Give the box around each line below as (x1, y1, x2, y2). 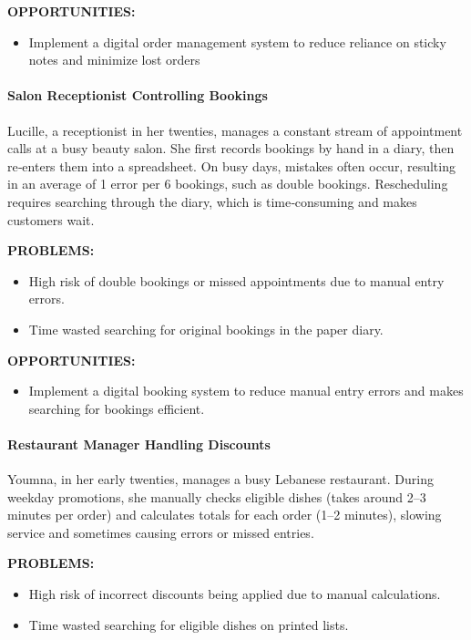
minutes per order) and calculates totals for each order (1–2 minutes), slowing (7, 505, 442, 524)
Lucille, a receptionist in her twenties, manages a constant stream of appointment (7, 120, 463, 139)
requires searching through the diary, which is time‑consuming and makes (7, 191, 417, 211)
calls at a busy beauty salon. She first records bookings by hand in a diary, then (7, 139, 455, 158)
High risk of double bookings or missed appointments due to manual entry (28, 271, 445, 290)
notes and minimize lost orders (28, 50, 200, 69)
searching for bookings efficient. (28, 398, 205, 418)
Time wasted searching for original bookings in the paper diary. (28, 319, 384, 338)
